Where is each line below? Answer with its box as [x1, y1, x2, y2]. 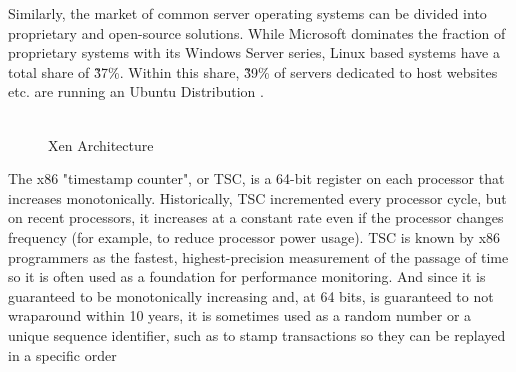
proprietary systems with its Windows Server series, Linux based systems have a [8, 42, 500, 63]
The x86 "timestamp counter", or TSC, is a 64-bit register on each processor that [8, 168, 505, 189]
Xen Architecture [48, 134, 154, 155]
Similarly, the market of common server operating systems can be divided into [8, 3, 487, 23]
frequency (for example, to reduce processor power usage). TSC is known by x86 [8, 226, 501, 247]
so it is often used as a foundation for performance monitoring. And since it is [8, 266, 486, 287]
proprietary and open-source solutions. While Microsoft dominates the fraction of [8, 22, 506, 43]
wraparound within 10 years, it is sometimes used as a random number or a [8, 305, 472, 326]
